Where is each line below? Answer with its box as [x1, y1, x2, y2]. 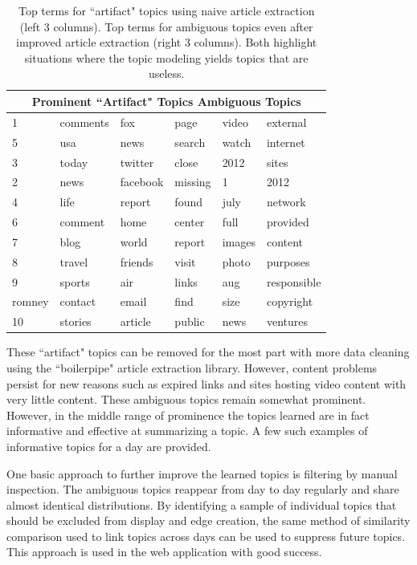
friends [120, 253, 153, 270]
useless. [148, 65, 185, 82]
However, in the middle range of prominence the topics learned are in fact [6, 406, 370, 423]
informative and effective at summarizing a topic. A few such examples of [6, 422, 368, 439]
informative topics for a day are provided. [6, 437, 211, 454]
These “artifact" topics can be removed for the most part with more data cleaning [6, 343, 410, 360]
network [266, 193, 306, 210]
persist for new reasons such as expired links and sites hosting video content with [6, 375, 407, 392]
